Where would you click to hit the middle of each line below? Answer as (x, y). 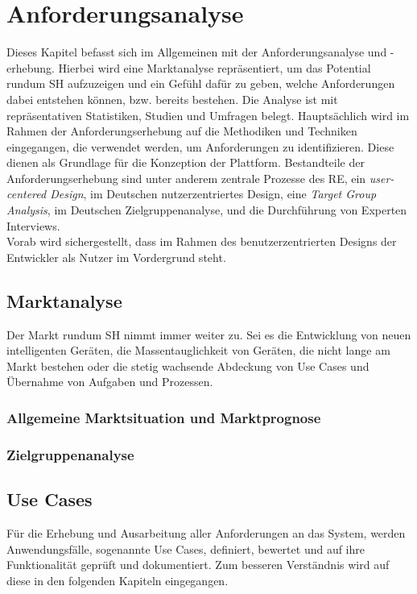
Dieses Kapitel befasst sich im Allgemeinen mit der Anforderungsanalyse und (197, 52)
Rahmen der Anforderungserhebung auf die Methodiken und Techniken (182, 131)
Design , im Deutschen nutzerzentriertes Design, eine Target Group (213, 194)
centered (27, 194)
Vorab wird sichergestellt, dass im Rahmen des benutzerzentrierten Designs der (202, 241)
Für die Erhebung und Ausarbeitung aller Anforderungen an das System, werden (206, 532)
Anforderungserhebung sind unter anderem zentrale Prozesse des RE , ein (186, 178)
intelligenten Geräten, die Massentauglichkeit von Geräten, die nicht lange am (198, 350)
